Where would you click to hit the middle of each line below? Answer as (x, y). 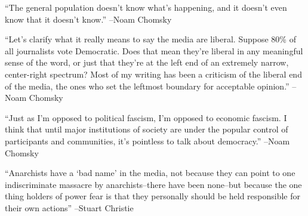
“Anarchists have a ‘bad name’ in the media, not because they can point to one (150, 173)
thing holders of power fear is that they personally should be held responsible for (153, 196)
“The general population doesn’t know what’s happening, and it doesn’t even (146, 7)
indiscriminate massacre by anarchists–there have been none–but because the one (153, 184)
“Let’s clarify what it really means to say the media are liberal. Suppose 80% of (150, 39)
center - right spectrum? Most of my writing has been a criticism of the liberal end (153, 74)
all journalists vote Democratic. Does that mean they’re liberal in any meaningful (154, 50)
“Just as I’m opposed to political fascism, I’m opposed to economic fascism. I (146, 117)
